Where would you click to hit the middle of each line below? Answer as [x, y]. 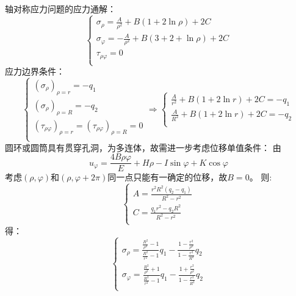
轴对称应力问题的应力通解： [60, 9]
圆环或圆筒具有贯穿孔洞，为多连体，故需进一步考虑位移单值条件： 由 [143, 147]
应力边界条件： [35, 71]
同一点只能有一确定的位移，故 [168, 177]
